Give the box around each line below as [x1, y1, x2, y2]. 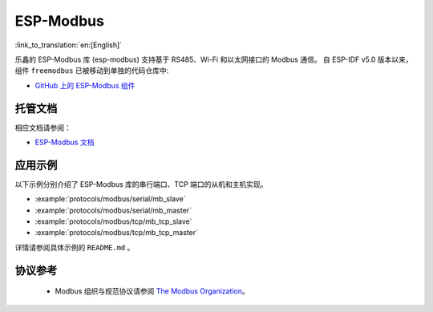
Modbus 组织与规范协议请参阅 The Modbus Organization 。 [55, 286, 250, 296]
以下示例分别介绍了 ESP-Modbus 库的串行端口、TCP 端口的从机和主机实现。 [14, 179, 268, 188]
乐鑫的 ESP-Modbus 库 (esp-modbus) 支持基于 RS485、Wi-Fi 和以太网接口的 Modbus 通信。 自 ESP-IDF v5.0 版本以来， [14, 55, 413, 64]
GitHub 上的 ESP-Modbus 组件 [34, 80, 136, 90]
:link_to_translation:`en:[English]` [14, 40, 123, 50]
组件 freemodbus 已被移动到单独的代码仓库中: [14, 66, 169, 75]
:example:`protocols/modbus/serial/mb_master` [34, 205, 192, 215]
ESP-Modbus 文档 [34, 137, 95, 148]
